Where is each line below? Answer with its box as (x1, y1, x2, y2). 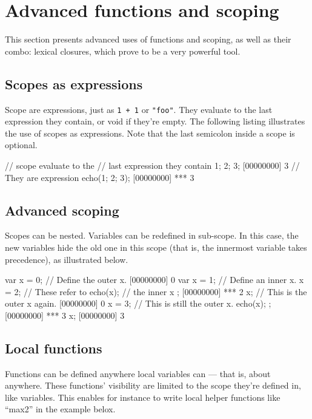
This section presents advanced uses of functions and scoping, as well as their (5, 33, 291, 46)
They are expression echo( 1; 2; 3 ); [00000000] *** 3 (5, 171, 194, 183)
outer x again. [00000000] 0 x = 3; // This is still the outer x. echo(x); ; (5, 297, 271, 310)
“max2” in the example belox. (5, 403, 116, 415)
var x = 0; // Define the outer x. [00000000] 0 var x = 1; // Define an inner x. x (5, 273, 304, 286)
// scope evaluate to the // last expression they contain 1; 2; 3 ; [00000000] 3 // (5, 158, 300, 171)
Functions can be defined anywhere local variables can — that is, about (5, 367, 271, 380)
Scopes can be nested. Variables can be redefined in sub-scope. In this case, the (5, 229, 299, 242)
